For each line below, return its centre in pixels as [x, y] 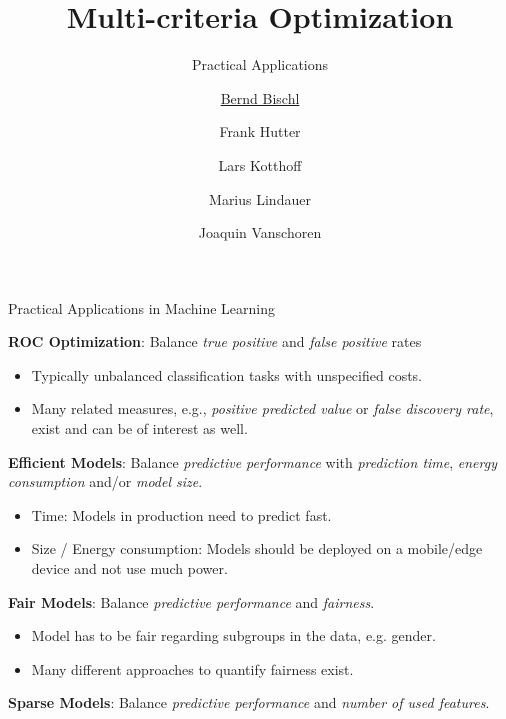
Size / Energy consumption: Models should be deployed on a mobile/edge [257, 548]
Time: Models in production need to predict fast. [181, 514]
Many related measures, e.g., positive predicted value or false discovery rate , [262, 408]
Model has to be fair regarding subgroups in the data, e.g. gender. [233, 635]
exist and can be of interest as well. [139, 428]
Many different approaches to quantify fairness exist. [192, 668]
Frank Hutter [260, 131]
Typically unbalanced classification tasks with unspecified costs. [227, 374]
